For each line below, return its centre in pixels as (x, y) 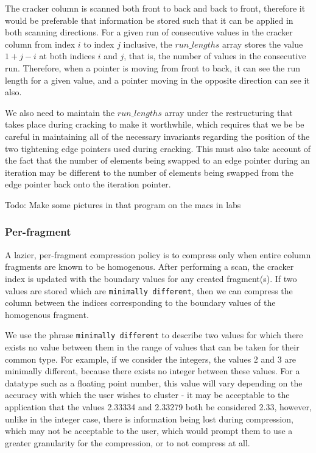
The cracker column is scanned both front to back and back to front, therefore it (155, 8)
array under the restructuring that (229, 112)
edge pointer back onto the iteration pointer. (88, 184)
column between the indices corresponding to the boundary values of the (140, 303)
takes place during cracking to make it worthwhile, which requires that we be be (155, 124)
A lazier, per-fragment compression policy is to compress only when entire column (158, 254)
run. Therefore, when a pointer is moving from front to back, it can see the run (153, 67)
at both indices (67, 56)
